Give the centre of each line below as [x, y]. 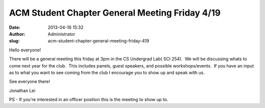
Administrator [62, 34]
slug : [14, 41]
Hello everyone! [25, 50]
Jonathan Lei [22, 90]
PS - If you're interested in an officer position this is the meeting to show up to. [89, 100]
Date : [15, 27]
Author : [17, 34]
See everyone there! [29, 82]
